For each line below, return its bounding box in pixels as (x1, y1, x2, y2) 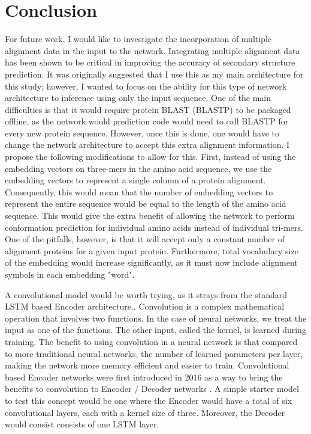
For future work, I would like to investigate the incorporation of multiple (5, 32, 272, 45)
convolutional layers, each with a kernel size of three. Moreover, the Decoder (5, 406, 285, 418)
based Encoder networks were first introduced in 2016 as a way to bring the (5, 370, 283, 383)
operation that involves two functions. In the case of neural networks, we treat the (5, 311, 307, 324)
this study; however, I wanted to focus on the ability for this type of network (5, 79, 287, 92)
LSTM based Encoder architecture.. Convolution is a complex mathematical (5, 300, 285, 313)
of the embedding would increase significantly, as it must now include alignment (5, 256, 298, 269)
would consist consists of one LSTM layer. (5, 418, 159, 430)
